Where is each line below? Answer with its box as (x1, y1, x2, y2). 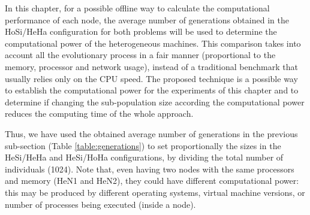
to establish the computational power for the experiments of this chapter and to (5, 84, 299, 96)
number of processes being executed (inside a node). (5, 198, 196, 210)
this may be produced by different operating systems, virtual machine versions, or (5, 186, 305, 198)
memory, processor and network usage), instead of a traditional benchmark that (5, 60, 299, 72)
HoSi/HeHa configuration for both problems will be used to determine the (5, 25, 277, 38)
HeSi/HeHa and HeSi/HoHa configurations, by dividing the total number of (5, 151, 284, 163)
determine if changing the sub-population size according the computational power (5, 95, 305, 108)
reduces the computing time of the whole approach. (5, 107, 194, 120)
